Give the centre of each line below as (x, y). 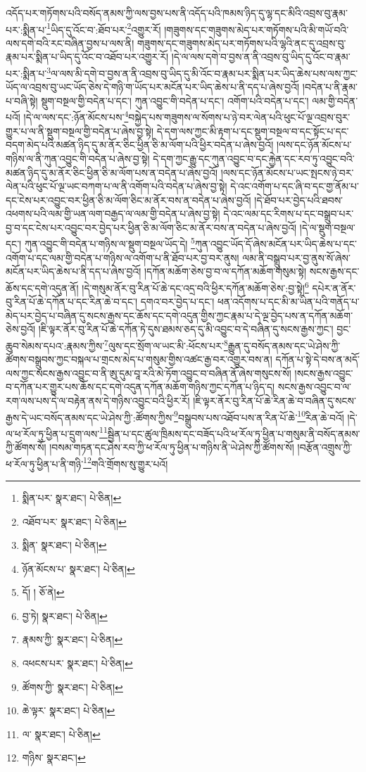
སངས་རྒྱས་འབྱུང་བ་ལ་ (315, 387)
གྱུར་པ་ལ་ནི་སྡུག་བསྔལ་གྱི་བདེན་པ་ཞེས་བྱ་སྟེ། (80, 131)
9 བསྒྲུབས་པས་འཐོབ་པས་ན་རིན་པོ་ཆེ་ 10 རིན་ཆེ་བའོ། (259, 416)
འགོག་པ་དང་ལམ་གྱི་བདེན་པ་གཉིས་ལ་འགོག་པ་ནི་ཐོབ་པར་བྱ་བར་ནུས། (122, 257)
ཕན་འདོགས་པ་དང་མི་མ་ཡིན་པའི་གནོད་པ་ (288, 302)
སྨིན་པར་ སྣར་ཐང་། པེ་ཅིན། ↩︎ (72, 497)
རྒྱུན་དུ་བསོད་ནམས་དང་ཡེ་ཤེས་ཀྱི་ (284, 345)
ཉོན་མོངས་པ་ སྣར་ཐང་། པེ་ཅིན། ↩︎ (78, 568)
